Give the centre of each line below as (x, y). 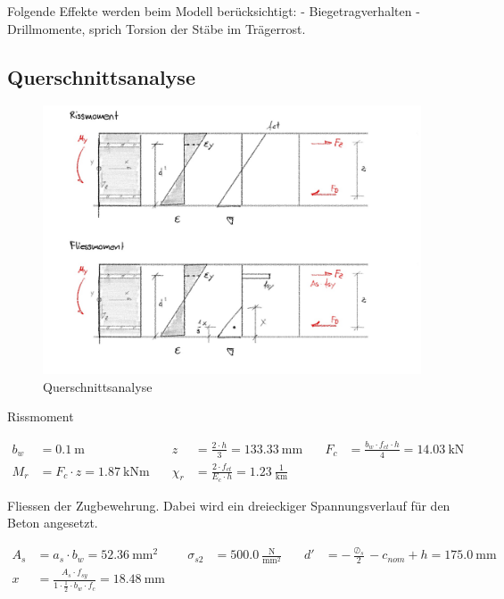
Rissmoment (41, 416)
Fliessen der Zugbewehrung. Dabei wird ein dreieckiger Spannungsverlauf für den (229, 505)
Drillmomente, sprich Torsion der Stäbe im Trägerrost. (157, 28)
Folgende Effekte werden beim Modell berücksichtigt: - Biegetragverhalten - (214, 11)
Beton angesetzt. (53, 523)
